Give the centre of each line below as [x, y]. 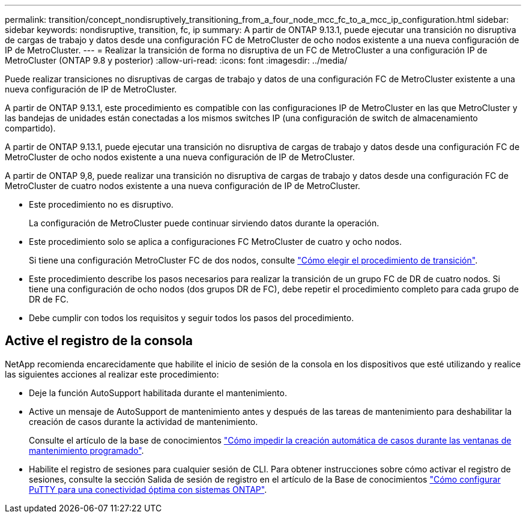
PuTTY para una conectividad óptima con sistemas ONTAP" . [148, 489]
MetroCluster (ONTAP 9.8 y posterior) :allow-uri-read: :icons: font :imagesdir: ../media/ [176, 60]
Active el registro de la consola [99, 341]
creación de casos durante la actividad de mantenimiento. [144, 421]
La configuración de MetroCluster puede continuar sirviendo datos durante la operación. [204, 223]
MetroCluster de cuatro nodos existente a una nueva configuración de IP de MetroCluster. [183, 186]
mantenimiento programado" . [86, 450]
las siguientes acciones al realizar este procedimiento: [112, 374]
